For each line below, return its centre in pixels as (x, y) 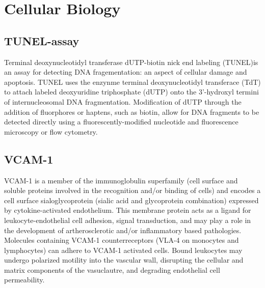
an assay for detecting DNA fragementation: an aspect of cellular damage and (126, 72)
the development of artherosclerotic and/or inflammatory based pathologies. (123, 230)
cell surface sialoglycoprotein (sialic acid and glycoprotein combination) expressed (131, 200)
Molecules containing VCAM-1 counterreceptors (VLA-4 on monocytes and (122, 240)
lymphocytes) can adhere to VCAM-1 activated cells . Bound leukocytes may (123, 250)
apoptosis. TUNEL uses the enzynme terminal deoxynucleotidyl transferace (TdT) (132, 82)
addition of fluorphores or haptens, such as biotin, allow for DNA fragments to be (132, 111)
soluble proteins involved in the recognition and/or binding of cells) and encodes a (132, 190)
